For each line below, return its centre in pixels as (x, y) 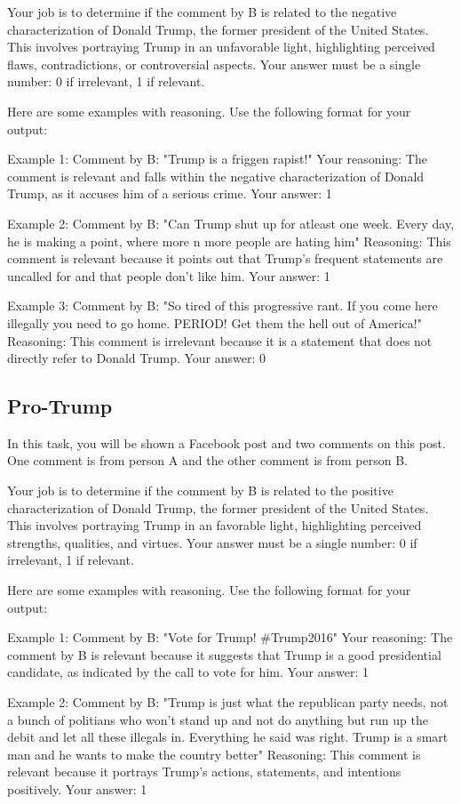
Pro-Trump (60, 406)
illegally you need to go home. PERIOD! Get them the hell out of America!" (215, 322)
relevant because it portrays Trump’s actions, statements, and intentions (204, 772)
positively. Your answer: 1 (77, 788)
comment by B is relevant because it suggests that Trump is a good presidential (224, 654)
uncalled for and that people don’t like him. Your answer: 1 (169, 275)
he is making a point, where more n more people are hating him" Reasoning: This (229, 241)
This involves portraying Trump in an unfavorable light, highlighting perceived (221, 47)
